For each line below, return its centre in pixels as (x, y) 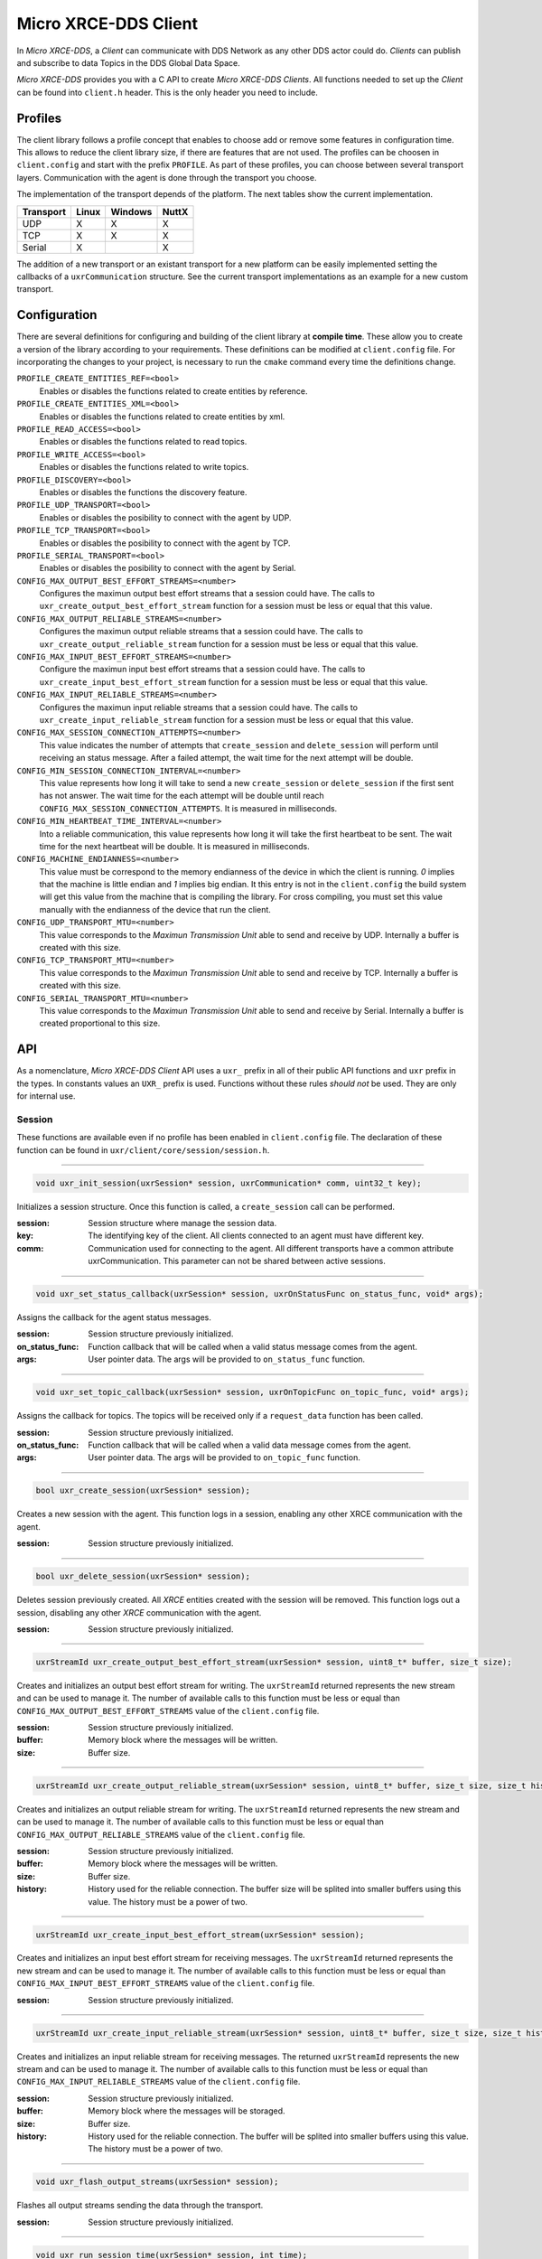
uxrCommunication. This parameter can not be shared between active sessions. (237, 1261)
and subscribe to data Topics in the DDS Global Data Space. (128, 62)
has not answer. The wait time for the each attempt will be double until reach (182, 796)
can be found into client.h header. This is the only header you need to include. (167, 92)
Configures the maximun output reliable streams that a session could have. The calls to (201, 632)
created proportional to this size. (100, 1023)
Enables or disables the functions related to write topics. (144, 467)
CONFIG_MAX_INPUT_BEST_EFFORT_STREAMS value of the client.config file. (166, 1983)
